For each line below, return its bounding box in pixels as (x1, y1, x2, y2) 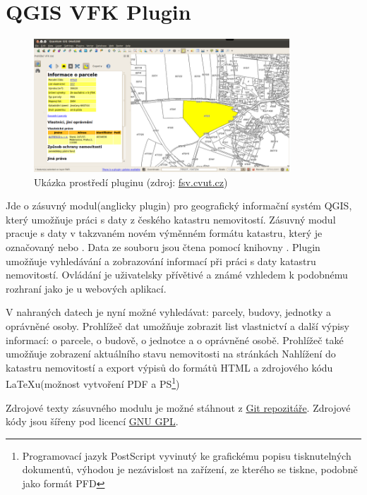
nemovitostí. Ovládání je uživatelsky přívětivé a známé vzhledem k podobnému (6, 267, 348, 282)
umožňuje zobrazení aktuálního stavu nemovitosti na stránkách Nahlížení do (6, 346, 336, 361)
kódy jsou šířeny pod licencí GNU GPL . (6, 414, 179, 429)
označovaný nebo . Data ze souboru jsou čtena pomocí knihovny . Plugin (6, 240, 320, 255)
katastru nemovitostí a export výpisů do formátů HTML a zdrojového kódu (6, 360, 333, 374)
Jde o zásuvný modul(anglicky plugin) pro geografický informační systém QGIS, (6, 198, 352, 213)
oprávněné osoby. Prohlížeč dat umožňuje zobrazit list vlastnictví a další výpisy (6, 319, 349, 334)
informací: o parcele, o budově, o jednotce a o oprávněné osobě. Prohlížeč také (6, 332, 344, 347)
